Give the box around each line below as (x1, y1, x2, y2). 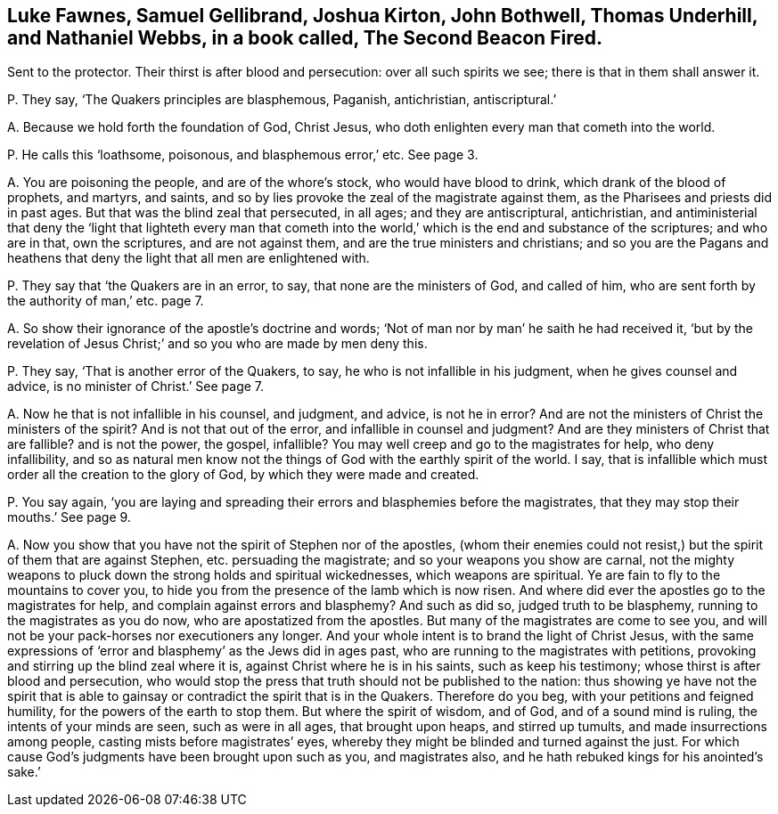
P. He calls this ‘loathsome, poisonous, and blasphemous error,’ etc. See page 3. (7, 147, 479, 163)
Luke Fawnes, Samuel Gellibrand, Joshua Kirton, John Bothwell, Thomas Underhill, (7, 4, 758, 27)
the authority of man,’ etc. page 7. (7, 293, 204, 309)
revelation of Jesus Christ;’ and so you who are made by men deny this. (7, 336, 428, 352)
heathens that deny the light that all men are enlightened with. (7, 250, 370, 266)
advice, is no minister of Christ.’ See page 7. (7, 379, 265, 395)
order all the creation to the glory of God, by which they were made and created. (7, 467, 479, 483)
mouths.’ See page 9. (7, 509, 131, 525)
